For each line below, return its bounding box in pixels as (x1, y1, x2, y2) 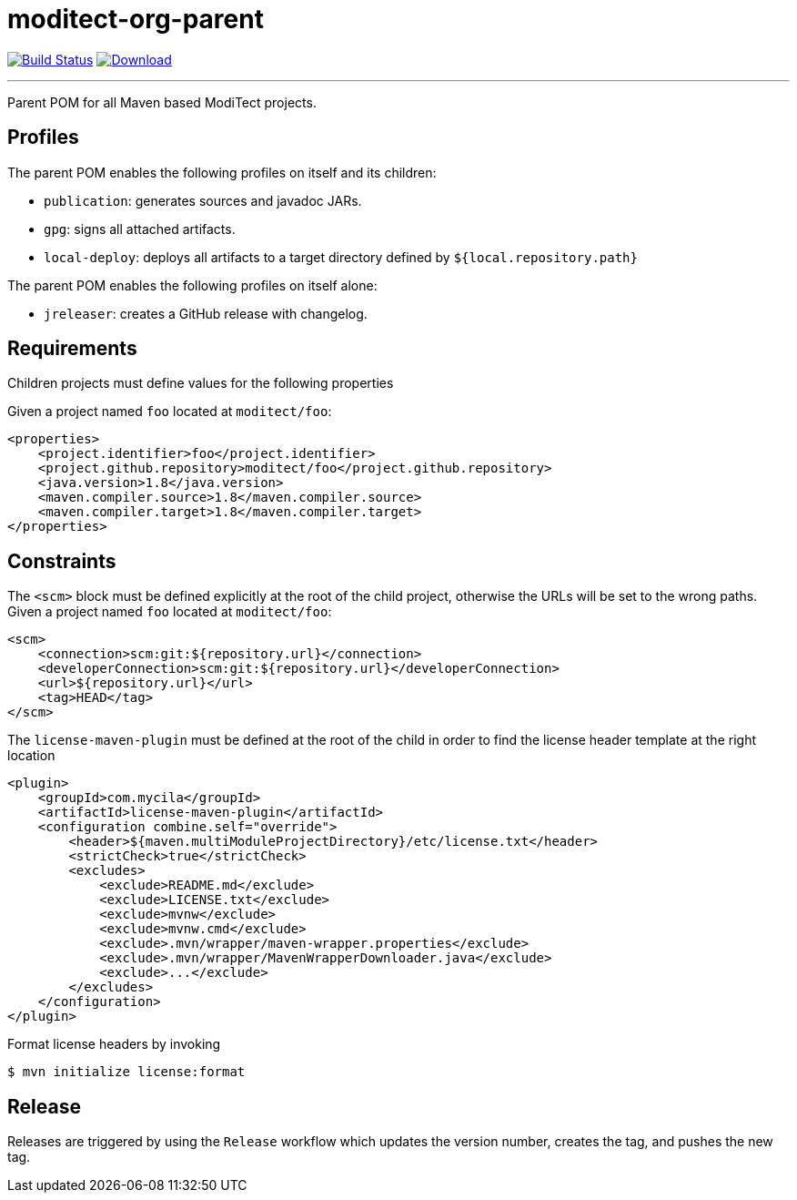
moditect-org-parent (7, 4, 264, 35)
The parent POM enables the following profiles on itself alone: (7, 277, 378, 293)
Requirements (7, 337, 137, 361)
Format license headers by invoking (7, 1036, 221, 1053)
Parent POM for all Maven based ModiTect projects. (7, 94, 317, 110)
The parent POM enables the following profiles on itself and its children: (7, 164, 437, 180)
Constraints (7, 549, 116, 573)
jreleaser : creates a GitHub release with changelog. (44, 305, 368, 321)
